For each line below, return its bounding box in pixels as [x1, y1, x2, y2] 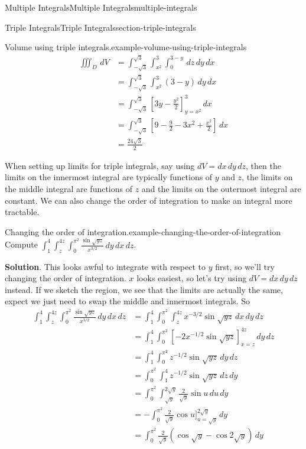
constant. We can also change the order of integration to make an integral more [5, 194, 292, 206]
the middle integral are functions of [5, 183, 133, 195]
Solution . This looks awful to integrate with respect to [5, 260, 206, 272]
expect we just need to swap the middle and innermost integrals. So [5, 295, 250, 307]
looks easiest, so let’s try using [136, 272, 247, 284]
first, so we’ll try [215, 260, 275, 272]
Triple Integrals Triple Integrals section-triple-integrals [5, 21, 196, 33]
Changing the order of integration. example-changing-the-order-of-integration [5, 225, 281, 237]
